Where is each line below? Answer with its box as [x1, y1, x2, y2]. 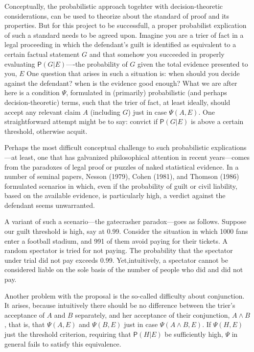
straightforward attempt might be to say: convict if [4, 116, 158, 126]
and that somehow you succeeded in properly [89, 49, 225, 59]
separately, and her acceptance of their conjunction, [75, 309, 230, 320]
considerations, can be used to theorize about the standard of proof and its [4, 10, 230, 21]
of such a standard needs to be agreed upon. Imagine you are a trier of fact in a [4, 29, 244, 40]
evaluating [4, 58, 35, 69]
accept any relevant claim [4, 106, 81, 117]
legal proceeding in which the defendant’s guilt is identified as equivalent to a [4, 39, 236, 50]
